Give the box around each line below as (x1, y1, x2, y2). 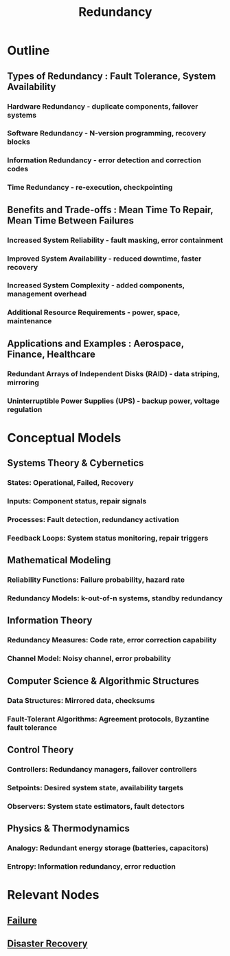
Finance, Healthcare (7, 348, 96, 360)
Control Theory (7, 743, 74, 755)
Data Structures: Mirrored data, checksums (7, 695, 155, 705)
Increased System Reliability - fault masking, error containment (7, 235, 223, 245)
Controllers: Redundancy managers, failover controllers (7, 764, 197, 774)
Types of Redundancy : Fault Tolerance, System (7, 70, 216, 82)
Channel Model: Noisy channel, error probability (7, 654, 172, 664)
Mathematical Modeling (7, 554, 111, 566)
